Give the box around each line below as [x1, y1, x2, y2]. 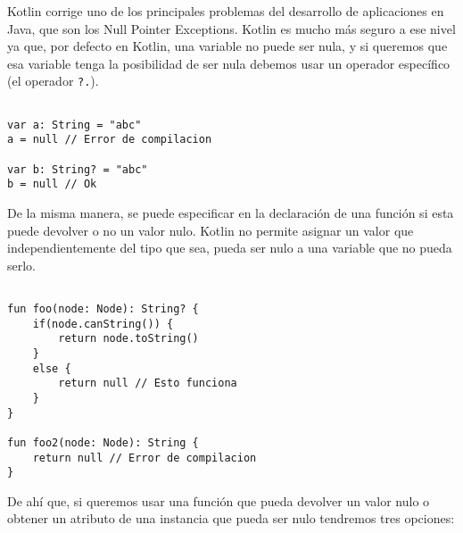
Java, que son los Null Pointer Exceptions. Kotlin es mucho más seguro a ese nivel [7, 19, 456, 37]
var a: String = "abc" [7, 118, 142, 131]
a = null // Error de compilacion [7, 133, 212, 146]
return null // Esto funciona [58, 377, 237, 390]
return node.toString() [58, 332, 199, 346]
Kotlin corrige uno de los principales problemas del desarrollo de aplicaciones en [7, 2, 444, 20]
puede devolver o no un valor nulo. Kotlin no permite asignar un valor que [7, 221, 414, 239]
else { [32, 362, 71, 375]
